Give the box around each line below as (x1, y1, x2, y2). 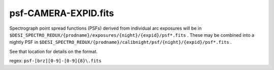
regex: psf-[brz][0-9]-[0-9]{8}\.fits (9, 58, 101, 64)
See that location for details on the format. (9, 48, 98, 54)
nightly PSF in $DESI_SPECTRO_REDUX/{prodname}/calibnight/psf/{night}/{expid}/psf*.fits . (9, 39, 232, 45)
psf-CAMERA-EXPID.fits (9, 8, 114, 19)
